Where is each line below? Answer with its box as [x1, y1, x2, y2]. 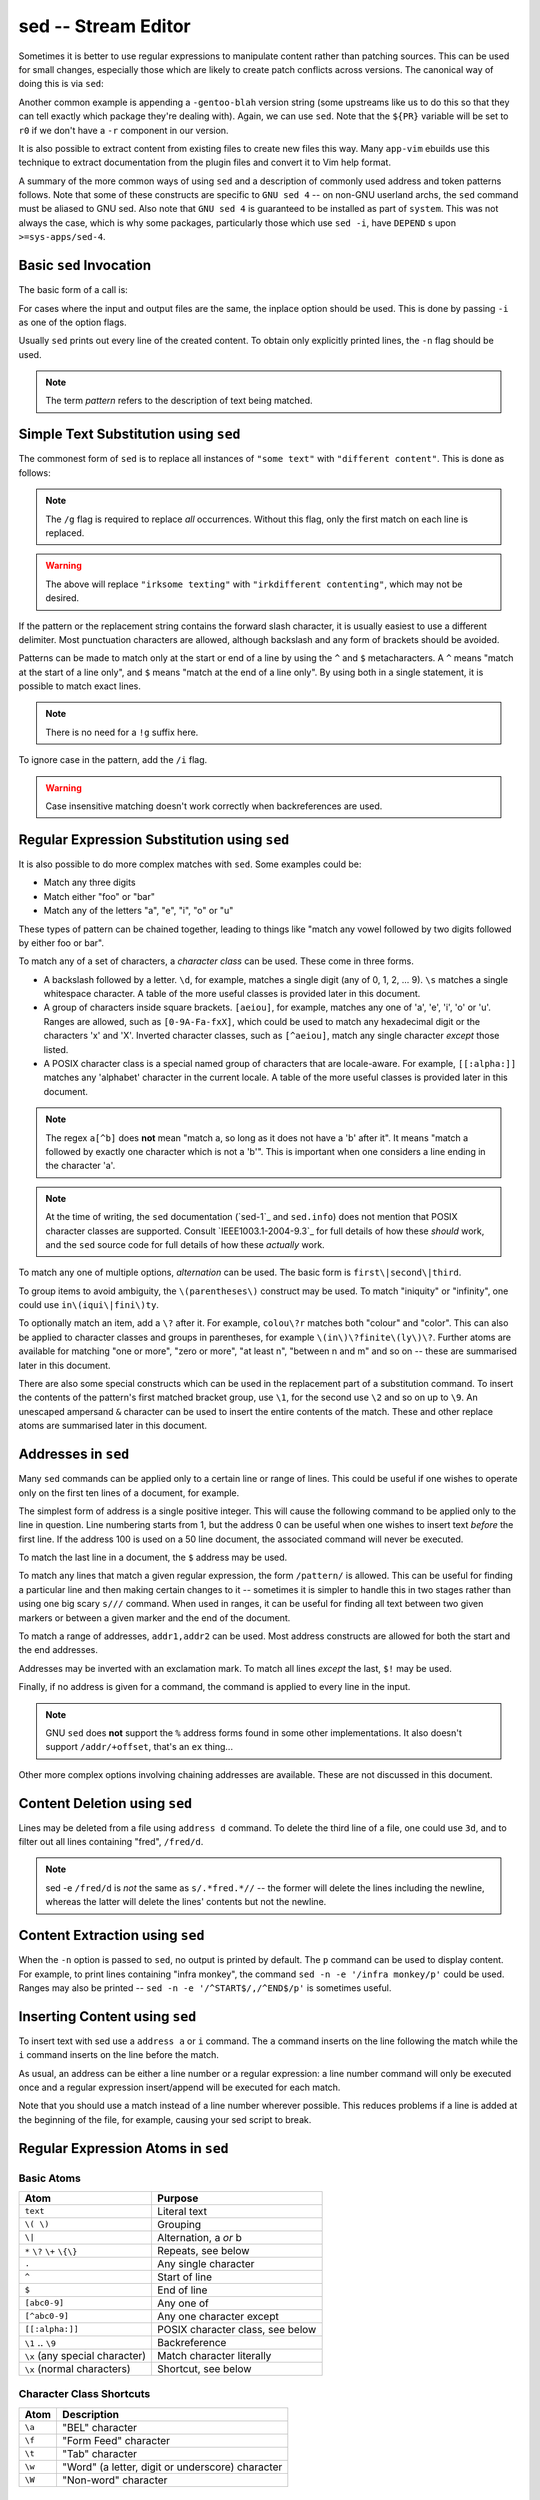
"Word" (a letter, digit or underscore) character [61, 2460, 283, 2474]
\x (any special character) [24, 2348, 147, 2362]
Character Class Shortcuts [18, 2387, 151, 2401]
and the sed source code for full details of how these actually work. [45, 1238, 325, 1250]
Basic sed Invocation [18, 257, 152, 274]
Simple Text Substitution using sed [18, 426, 241, 443]
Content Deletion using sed [18, 1795, 193, 1812]
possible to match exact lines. [18, 680, 142, 692]
